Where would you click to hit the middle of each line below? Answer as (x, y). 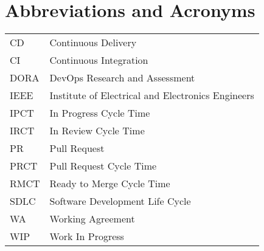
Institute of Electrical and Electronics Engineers (152, 95)
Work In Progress (87, 236)
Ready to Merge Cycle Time (110, 184)
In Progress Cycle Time (100, 113)
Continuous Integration (99, 60)
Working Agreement (92, 219)
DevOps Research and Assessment (122, 78)
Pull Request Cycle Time (103, 166)
